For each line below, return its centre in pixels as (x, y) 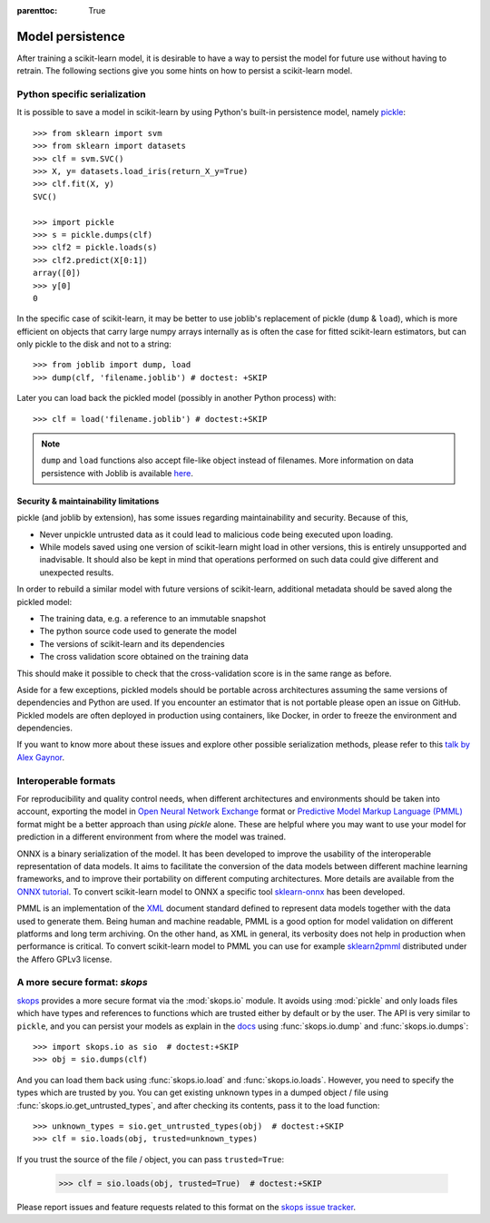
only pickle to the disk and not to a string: (94, 344)
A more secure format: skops (83, 983)
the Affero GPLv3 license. (64, 959)
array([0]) (57, 273)
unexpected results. (77, 572)
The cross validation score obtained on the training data (144, 657)
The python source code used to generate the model (138, 631)
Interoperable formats (66, 780)
